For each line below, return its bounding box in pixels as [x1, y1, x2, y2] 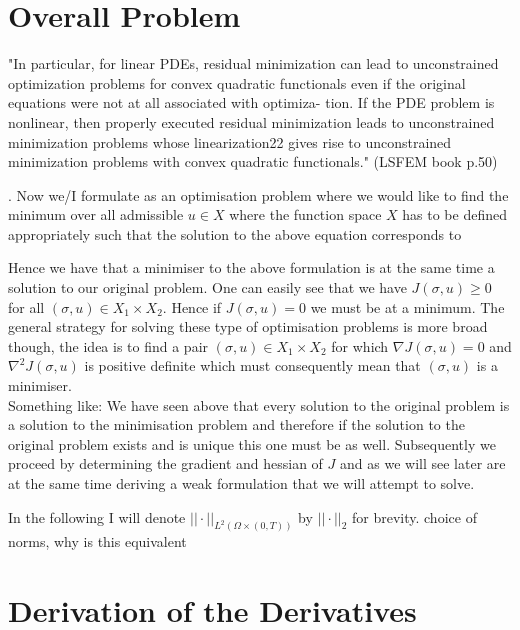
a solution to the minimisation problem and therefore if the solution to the [8, 414, 465, 435]
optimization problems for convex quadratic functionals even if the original [8, 72, 466, 93]
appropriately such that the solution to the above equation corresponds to [8, 223, 462, 244]
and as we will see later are [340, 453, 506, 474]
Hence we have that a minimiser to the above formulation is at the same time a [8, 257, 495, 278]
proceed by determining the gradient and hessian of [8, 453, 323, 474]
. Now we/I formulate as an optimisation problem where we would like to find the [8, 184, 509, 205]
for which [331, 335, 389, 356]
